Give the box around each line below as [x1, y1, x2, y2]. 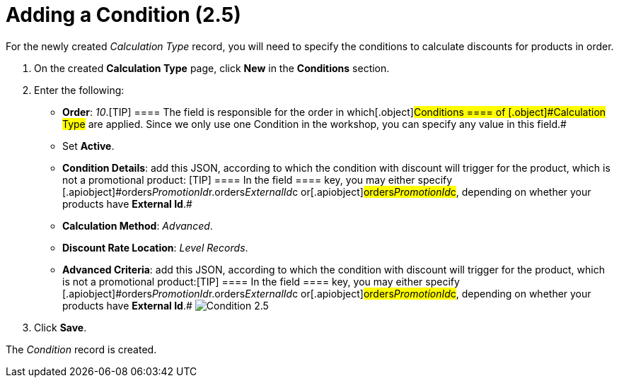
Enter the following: [34, 83, 125, 96]
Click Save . [34, 321, 87, 334]
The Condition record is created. [6, 343, 157, 355]
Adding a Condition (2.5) [6, 3, 241, 27]
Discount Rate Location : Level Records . [62, 241, 248, 254]
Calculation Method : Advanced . [62, 219, 213, 232]
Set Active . [62, 139, 115, 152]
